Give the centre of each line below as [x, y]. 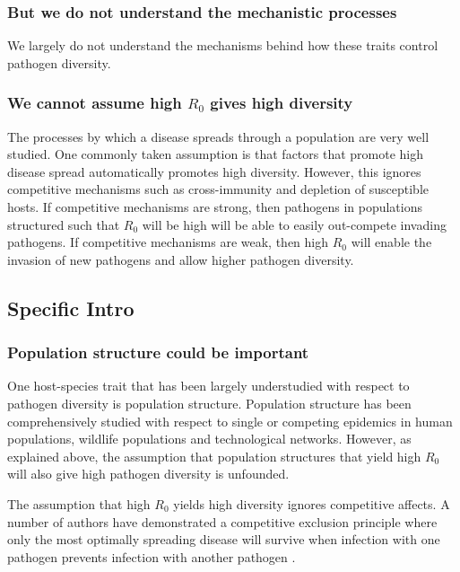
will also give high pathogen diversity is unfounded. [148, 474]
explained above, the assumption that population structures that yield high [214, 456]
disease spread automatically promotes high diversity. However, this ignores [214, 171]
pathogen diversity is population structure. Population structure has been [209, 403]
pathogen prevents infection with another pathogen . [152, 556]
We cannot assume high [95, 103]
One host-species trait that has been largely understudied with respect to [208, 386]
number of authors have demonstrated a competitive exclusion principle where [222, 521]
